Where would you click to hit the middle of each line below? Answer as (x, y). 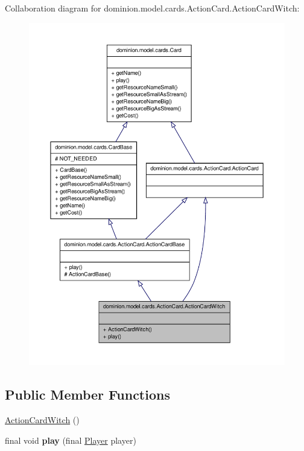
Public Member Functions (87, 394)
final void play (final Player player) (71, 440)
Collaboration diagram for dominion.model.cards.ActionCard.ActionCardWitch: (152, 8)
